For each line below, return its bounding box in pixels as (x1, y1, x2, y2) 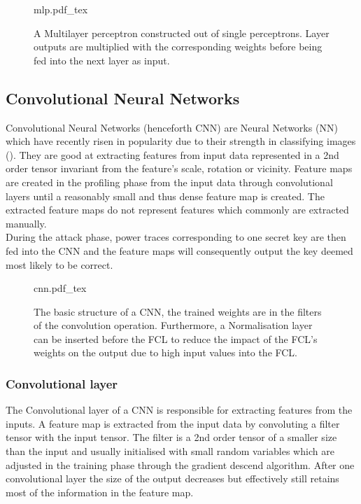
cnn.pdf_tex (34, 281, 87, 295)
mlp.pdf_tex (34, 2, 88, 16)
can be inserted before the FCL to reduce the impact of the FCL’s (34, 331, 318, 346)
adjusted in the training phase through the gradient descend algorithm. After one (6, 457, 355, 472)
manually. (6, 216, 47, 230)
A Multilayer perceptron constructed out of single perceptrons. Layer (34, 25, 330, 40)
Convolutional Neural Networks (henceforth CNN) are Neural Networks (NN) (6, 120, 338, 134)
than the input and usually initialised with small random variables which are (6, 444, 334, 458)
